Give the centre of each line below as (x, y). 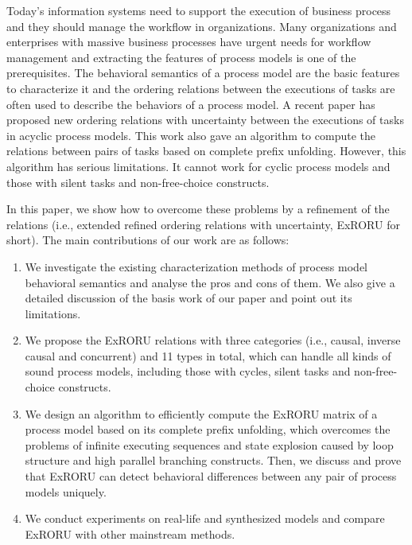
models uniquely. (66, 491)
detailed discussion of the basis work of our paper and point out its (189, 298)
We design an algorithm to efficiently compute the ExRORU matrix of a (201, 413)
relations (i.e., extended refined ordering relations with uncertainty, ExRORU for (203, 224)
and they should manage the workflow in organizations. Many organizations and (202, 26)
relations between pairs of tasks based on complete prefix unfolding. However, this (206, 151)
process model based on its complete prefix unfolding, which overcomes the (208, 429)
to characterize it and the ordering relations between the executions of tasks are (201, 88)
